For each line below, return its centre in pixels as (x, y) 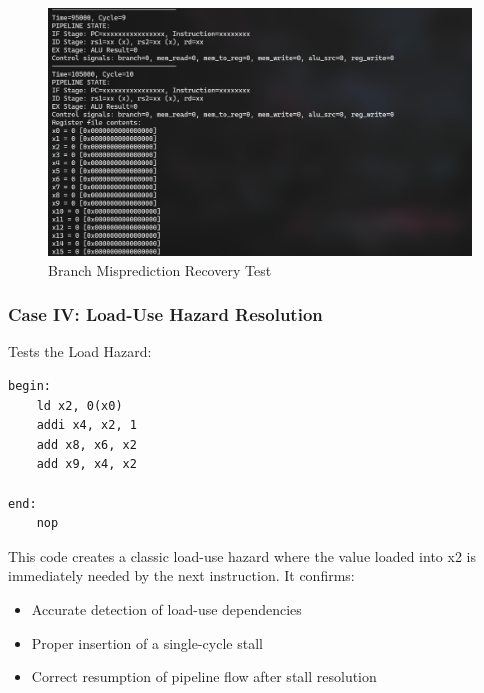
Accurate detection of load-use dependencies (166, 608)
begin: (29, 386)
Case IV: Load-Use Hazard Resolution (165, 314)
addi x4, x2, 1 (86, 425)
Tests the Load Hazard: (80, 351)
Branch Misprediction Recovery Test (160, 269)
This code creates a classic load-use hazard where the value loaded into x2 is (242, 555)
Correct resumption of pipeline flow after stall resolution (204, 676)
